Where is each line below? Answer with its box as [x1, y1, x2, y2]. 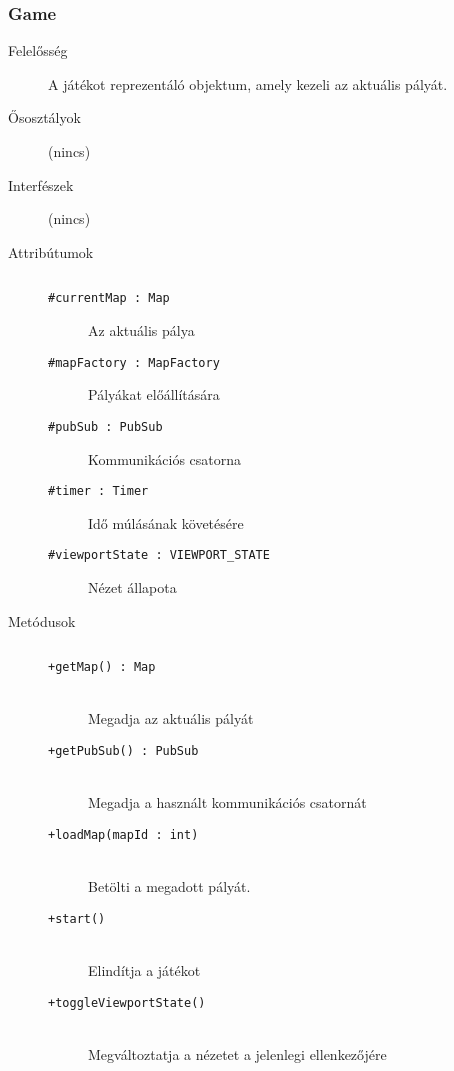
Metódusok [8, 610, 76, 631]
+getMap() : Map [48, 660, 156, 675]
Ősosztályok [8, 107, 81, 128]
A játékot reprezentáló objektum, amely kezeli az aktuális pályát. [48, 73, 448, 94]
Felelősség [8, 40, 68, 61]
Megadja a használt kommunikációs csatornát [88, 792, 367, 813]
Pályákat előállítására [88, 384, 220, 405]
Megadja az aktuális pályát [88, 708, 254, 729]
